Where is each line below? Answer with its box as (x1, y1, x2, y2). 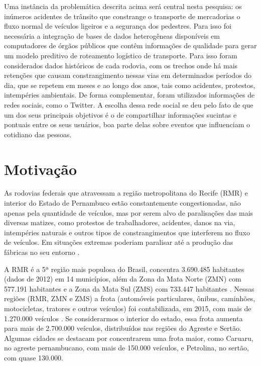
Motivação (4, 158, 77, 179)
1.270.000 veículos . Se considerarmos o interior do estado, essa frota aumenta (4, 313, 243, 323)
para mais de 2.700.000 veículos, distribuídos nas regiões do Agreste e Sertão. (4, 323, 241, 333)
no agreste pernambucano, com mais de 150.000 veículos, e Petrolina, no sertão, (4, 342, 249, 353)
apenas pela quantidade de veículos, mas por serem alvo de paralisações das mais (4, 207, 253, 218)
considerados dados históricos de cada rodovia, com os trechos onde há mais (4, 60, 238, 70)
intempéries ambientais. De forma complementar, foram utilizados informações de (4, 89, 255, 100)
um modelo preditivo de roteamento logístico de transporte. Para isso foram (4, 50, 237, 60)
